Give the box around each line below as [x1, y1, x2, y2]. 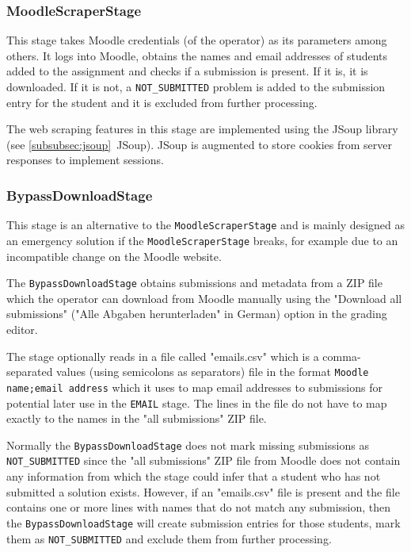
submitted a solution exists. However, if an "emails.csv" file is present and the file [6, 483, 400, 500]
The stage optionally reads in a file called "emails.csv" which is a [6, 347, 319, 364]
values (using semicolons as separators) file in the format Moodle [56, 363, 369, 380]
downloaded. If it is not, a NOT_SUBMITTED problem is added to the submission [6, 79, 386, 94]
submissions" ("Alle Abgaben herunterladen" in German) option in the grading [6, 305, 387, 322]
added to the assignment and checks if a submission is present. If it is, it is [6, 63, 368, 79]
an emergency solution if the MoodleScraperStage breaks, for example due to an [6, 232, 398, 248]
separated [6, 363, 53, 380]
